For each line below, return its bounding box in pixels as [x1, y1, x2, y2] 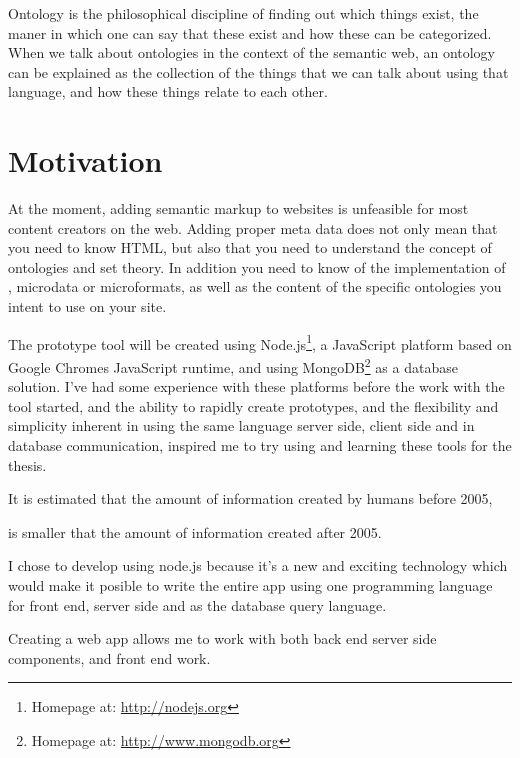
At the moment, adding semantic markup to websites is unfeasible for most [8, 198, 469, 219]
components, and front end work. [8, 647, 211, 668]
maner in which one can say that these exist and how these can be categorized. [8, 22, 492, 43]
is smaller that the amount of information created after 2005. [8, 521, 382, 542]
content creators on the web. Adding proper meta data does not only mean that [8, 217, 498, 238]
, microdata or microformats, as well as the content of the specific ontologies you [8, 276, 502, 297]
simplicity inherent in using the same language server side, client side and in [8, 415, 475, 436]
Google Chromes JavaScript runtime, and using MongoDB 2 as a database [8, 353, 458, 377]
